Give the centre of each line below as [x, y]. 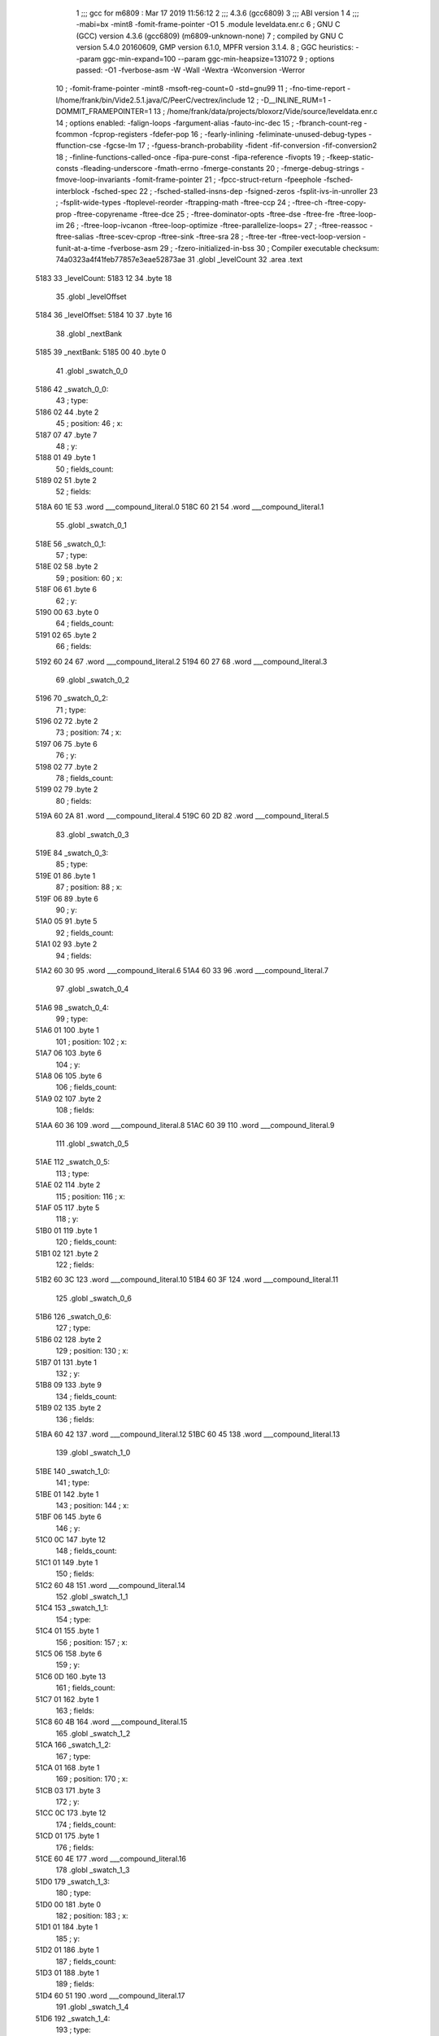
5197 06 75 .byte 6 [66, 744]
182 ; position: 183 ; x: [92, 1915]
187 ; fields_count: [86, 1961]
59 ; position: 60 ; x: [89, 577]
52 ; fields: [74, 492]
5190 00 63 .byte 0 [67, 612]
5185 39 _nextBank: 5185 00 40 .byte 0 [101, 352]
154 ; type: [73, 1619]
